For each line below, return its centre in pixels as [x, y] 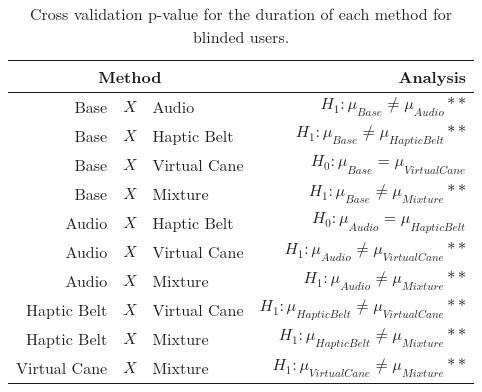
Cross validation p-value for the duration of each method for [241, 13]
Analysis [432, 76]
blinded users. [241, 36]
